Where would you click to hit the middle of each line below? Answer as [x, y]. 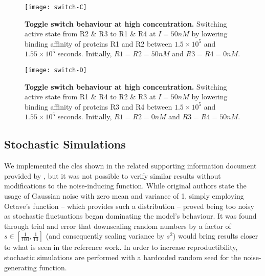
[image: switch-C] [56, 7]
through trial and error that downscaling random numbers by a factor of [118, 226]
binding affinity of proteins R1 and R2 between [98, 43]
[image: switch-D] [56, 70]
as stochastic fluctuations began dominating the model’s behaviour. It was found [130, 216]
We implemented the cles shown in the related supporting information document [130, 166]
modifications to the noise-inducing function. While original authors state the [125, 186]
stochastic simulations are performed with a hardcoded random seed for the [123, 257]
